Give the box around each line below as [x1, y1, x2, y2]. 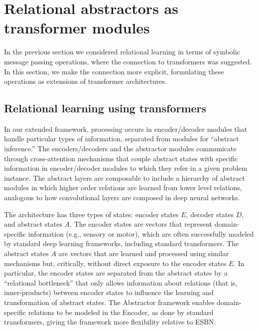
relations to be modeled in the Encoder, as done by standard [28, 307, 214, 317]
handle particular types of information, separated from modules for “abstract [4, 133, 239, 144]
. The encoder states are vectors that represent [70, 219, 212, 229]
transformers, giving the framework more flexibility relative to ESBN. [4, 317, 216, 327]
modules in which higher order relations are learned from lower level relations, [4, 182, 242, 193]
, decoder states [186, 209, 234, 219]
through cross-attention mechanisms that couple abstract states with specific [4, 153, 238, 163]
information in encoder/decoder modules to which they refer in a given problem [4, 163, 248, 173]
